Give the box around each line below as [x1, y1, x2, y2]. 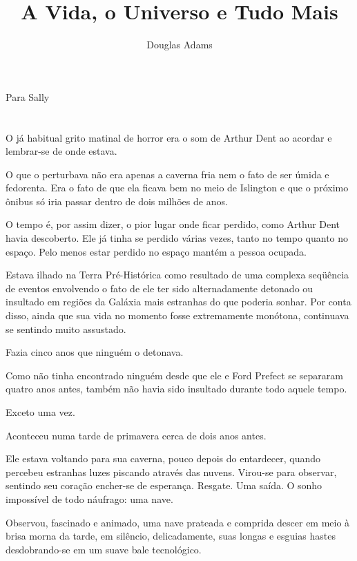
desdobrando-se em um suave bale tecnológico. [6, 542, 202, 556]
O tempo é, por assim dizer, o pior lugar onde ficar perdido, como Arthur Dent [6, 217, 340, 231]
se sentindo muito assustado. [6, 321, 126, 336]
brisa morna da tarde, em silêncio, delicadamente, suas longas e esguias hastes [6, 529, 336, 543]
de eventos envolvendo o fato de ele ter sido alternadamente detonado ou [6, 280, 313, 295]
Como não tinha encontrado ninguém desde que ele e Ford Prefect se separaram [6, 368, 343, 382]
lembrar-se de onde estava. [6, 144, 117, 158]
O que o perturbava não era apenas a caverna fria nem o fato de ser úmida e [6, 167, 329, 181]
